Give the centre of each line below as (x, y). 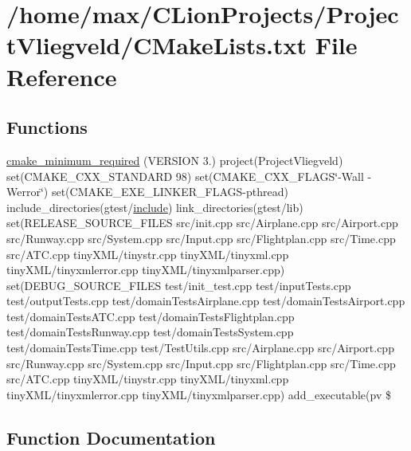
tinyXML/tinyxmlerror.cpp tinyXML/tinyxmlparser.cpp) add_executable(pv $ (199, 394)
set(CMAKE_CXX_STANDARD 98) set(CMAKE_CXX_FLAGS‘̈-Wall (185, 176)
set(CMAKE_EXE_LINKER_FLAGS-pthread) (170, 192)
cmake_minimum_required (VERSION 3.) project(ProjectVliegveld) (175, 160)
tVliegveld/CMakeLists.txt (157, 45)
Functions (47, 127)
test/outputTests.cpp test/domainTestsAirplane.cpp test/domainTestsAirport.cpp (206, 301)
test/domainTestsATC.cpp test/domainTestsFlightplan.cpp (151, 316)
